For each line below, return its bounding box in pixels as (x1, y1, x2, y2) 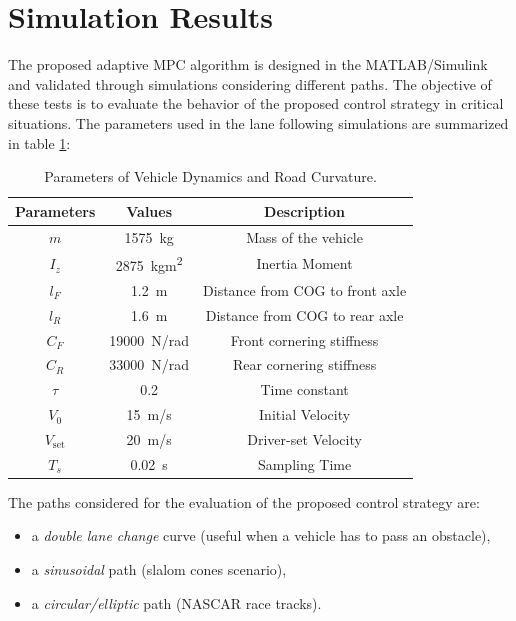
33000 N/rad (109, 354, 190, 375)
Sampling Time (257, 453, 352, 474)
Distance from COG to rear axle (205, 304, 404, 325)
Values (126, 200, 173, 221)
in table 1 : (8, 132, 71, 153)
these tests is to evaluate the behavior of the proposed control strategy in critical (8, 93, 504, 114)
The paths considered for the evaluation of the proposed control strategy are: (8, 491, 480, 512)
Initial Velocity (259, 404, 351, 425)
